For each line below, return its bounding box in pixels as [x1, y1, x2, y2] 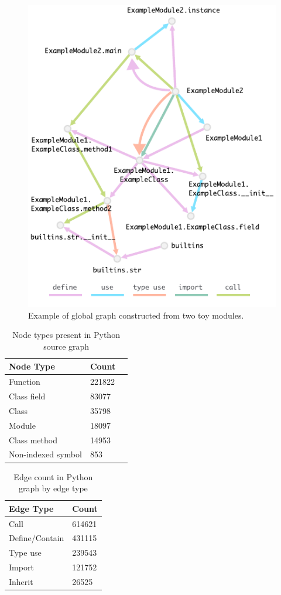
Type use [9, 546, 42, 559]
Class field [9, 390, 46, 402]
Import [9, 561, 34, 573]
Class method [9, 433, 57, 446]
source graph [43, 340, 90, 352]
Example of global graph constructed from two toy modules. [28, 309, 244, 321]
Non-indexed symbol [9, 448, 82, 460]
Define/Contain [9, 532, 64, 544]
